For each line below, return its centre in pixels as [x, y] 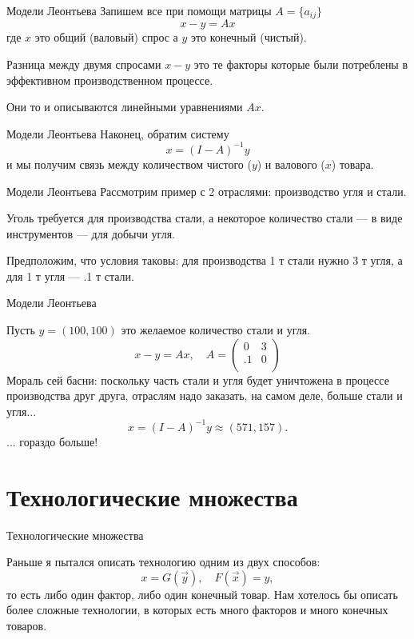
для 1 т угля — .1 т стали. [70, 276]
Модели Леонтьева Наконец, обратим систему [118, 133]
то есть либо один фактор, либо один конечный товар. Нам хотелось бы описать [202, 594]
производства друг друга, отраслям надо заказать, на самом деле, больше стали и [205, 395]
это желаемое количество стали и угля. [216, 330]
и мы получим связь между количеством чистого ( [129, 164]
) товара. [352, 164]
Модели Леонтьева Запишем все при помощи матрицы [139, 10]
